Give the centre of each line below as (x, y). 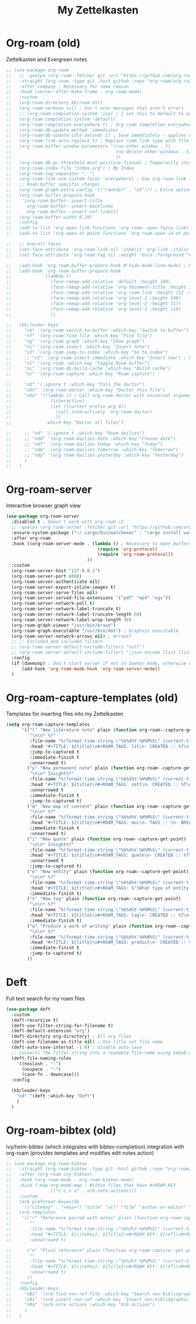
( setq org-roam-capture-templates (48, 725)
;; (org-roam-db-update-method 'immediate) (62, 130)
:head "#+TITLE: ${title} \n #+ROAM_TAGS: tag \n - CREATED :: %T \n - (111, 915)
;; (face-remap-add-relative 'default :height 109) (88, 282)
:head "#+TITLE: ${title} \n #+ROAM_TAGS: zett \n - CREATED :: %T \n (111, 785)
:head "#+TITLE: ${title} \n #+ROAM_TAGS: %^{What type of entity (109, 888)
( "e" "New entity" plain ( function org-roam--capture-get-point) (108, 872)
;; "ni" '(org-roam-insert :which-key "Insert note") (78, 347)
